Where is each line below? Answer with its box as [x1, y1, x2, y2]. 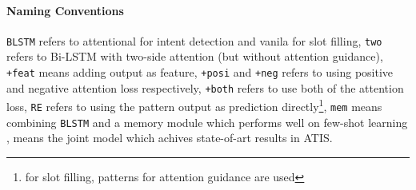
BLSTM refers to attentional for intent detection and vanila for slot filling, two [6, 32, 382, 49]
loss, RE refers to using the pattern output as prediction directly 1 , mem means [6, 96, 382, 115]
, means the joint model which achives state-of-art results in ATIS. [6, 129, 333, 146]
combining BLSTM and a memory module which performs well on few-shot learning [6, 113, 408, 130]
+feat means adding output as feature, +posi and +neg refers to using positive [6, 64, 394, 81]
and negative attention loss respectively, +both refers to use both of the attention [6, 79, 404, 96]
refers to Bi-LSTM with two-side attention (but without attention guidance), [6, 48, 383, 65]
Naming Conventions [6, 2, 124, 18]
